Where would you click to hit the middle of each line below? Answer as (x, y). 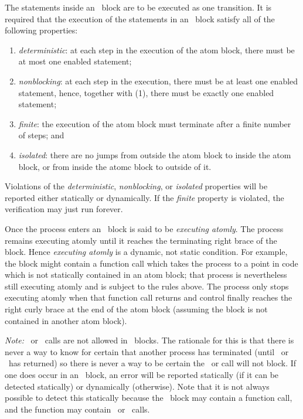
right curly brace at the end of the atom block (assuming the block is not (136, 309)
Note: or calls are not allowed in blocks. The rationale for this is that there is (149, 340)
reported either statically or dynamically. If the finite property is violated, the (144, 197)
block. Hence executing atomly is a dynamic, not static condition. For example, (146, 252)
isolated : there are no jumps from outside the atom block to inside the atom (155, 154)
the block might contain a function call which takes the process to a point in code (151, 263)
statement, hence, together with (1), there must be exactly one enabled (146, 92)
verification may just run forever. (64, 209)
